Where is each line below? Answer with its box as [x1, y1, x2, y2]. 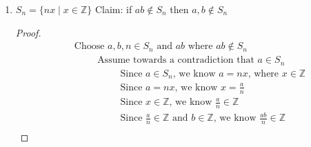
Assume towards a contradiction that [97, 55, 254, 66]
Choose [74, 41, 105, 52]
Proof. [15, 25, 41, 39]
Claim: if [94, 2, 132, 16]
